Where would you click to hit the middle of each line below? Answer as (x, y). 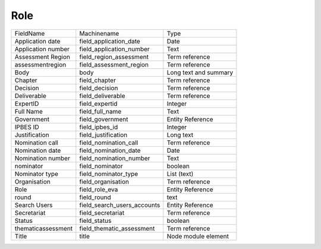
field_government (104, 119)
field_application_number (114, 49)
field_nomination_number (115, 158)
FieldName (30, 33)
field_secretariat (102, 213)
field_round (95, 197)
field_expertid (98, 103)
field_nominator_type (109, 174)
